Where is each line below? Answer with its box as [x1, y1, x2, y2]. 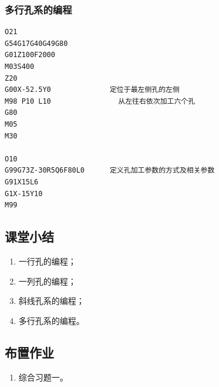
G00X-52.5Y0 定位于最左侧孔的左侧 [5, 85, 180, 94]
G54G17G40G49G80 [5, 39, 68, 48]
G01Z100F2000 [5, 51, 55, 59]
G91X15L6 [5, 177, 39, 186]
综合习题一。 [18, 371, 68, 383]
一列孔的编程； [18, 274, 76, 287]
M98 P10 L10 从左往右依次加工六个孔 [5, 97, 196, 105]
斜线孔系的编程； [18, 295, 85, 307]
